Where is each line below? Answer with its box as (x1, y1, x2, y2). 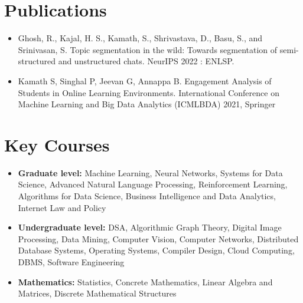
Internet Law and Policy (18, 201, 106, 213)
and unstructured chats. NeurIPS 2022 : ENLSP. (58, 55, 234, 67)
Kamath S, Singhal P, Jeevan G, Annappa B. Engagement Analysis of (18, 74, 272, 87)
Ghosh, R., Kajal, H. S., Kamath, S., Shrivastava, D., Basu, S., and (18, 32, 263, 44)
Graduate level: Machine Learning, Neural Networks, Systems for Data (18, 166, 283, 179)
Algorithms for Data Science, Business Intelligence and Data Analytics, (18, 190, 276, 202)
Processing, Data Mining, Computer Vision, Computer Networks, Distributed (18, 232, 299, 245)
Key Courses (4, 132, 110, 156)
